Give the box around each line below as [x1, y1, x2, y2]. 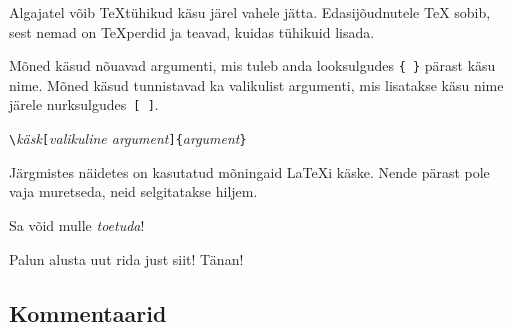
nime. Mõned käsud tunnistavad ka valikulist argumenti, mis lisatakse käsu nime [9, 74, 504, 95]
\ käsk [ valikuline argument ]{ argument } [9, 128, 247, 149]
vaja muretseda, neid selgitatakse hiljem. [9, 181, 258, 202]
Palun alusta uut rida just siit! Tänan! [9, 248, 244, 269]
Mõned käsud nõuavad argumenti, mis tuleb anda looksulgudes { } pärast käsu [9, 55, 496, 76]
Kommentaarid [9, 297, 167, 328]
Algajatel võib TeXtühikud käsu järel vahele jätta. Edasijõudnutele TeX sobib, [9, 2, 491, 22]
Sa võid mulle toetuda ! [9, 214, 145, 235]
